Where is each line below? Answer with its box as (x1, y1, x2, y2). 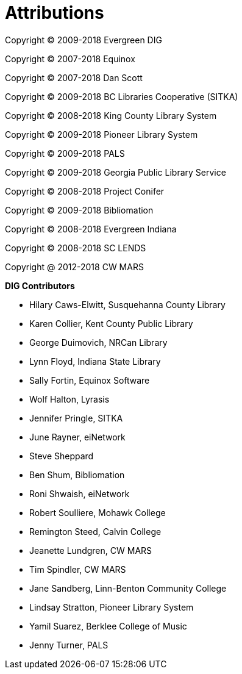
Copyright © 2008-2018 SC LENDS (5, 242, 146, 253)
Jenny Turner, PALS (29, 639, 109, 650)
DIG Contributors (5, 280, 75, 291)
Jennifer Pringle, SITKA (29, 412, 123, 423)
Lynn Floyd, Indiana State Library (29, 356, 161, 367)
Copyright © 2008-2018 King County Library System (5, 110, 217, 121)
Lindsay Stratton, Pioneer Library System (29, 601, 194, 612)
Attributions (5, 2, 104, 23)
